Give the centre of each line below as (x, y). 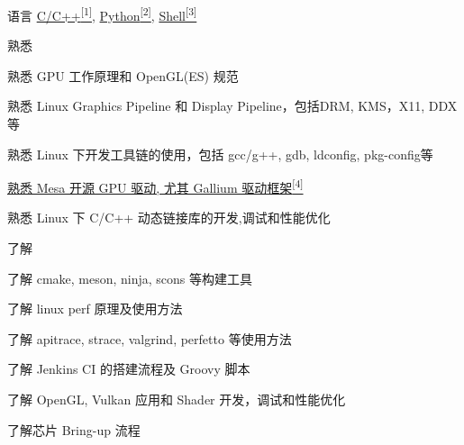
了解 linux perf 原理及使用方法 (95, 309)
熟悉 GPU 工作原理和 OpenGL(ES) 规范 (123, 75)
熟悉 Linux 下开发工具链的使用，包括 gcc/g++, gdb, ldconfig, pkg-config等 (220, 154)
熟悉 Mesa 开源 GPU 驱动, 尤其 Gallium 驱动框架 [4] (155, 186)
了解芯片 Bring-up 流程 (74, 429)
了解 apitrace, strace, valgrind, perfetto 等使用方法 (150, 338)
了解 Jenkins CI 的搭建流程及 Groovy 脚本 (129, 369)
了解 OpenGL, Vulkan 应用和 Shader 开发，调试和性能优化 (177, 400)
